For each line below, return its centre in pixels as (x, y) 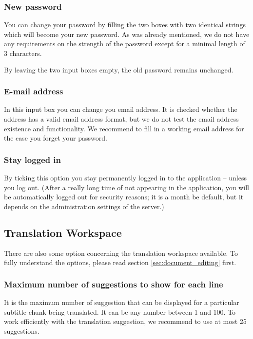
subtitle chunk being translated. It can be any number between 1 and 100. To (120, 312)
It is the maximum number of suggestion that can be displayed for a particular (122, 302)
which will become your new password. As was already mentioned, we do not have (127, 34)
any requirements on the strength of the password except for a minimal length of (125, 44)
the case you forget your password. (56, 138)
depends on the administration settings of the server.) (84, 206)
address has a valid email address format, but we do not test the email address (121, 119)
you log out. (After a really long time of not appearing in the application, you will (127, 187)
